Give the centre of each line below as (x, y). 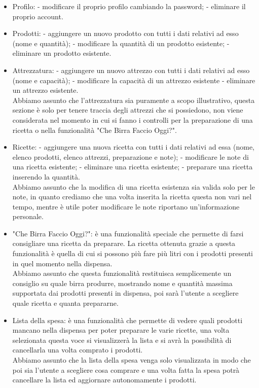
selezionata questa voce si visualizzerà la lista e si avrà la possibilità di (122, 340)
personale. (28, 216)
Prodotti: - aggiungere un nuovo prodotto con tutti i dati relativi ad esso (125, 33)
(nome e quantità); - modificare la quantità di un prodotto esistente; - (121, 43)
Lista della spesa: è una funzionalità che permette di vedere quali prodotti (127, 320)
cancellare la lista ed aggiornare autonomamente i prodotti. (104, 380)
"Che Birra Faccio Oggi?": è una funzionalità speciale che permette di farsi (128, 233)
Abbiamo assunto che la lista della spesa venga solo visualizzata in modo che (132, 360)
